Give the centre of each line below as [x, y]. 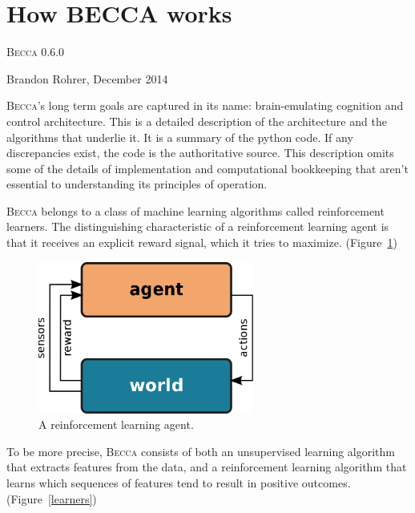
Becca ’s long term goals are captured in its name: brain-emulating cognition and [205, 105]
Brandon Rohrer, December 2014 [87, 78]
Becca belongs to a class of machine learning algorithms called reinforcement [195, 210]
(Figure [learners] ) [52, 498]
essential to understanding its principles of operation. [137, 184]
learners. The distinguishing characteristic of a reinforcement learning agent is [198, 226]
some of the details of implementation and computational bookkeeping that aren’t [207, 168]
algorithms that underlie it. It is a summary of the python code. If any [180, 137]
